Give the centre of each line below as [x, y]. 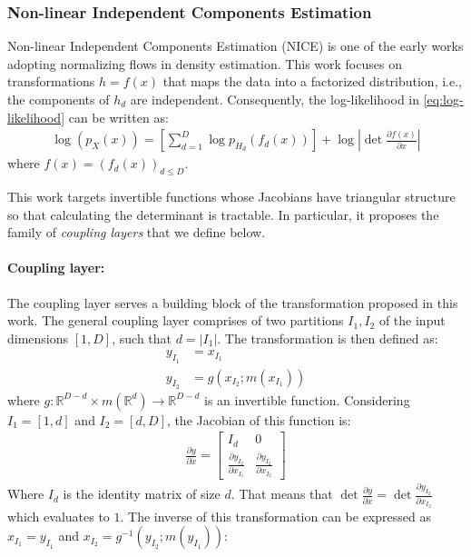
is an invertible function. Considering [307, 399]
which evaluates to [59, 516]
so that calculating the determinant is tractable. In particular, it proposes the [223, 214]
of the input [412, 320]
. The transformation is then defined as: [328, 338]
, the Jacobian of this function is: [259, 419]
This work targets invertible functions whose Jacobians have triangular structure [231, 197]
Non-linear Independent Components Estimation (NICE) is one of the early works [235, 46]
